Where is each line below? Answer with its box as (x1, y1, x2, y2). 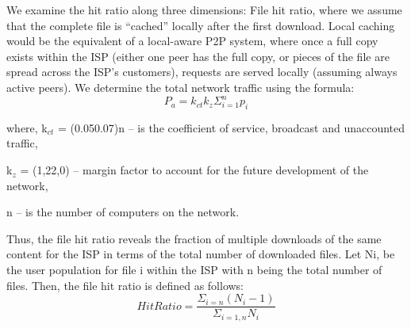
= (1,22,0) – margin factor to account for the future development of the (20, 162, 369, 178)
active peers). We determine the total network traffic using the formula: (6, 78, 355, 95)
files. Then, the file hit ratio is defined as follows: (6, 277, 244, 293)
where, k (6, 119, 48, 135)
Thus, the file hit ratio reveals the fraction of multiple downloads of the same (6, 230, 382, 246)
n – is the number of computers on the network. (6, 204, 240, 220)
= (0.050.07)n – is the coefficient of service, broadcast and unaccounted (58, 119, 405, 135)
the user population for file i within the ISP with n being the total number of (6, 261, 382, 278)
